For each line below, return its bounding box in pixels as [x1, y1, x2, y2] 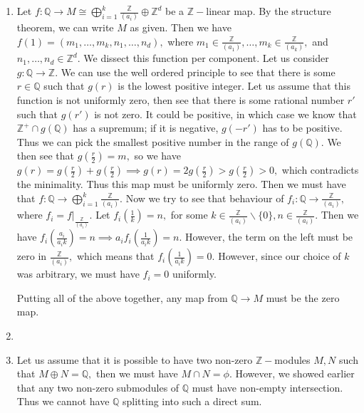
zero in [16, 249, 47, 263]
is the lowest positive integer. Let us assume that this [118, 78, 350, 93]
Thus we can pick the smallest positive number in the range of [16, 134, 289, 149]
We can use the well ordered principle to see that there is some [61, 64, 336, 79]
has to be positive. [262, 120, 343, 135]
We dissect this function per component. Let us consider [83, 51, 329, 66]
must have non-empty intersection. [192, 380, 343, 394]
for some [170, 207, 208, 222]
